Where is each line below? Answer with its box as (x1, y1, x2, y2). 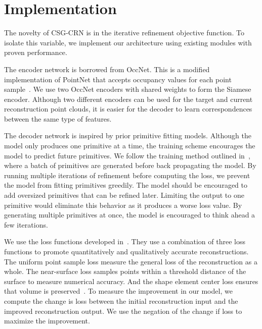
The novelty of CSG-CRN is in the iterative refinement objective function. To (4, 27, 244, 38)
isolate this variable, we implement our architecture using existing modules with (4, 37, 252, 47)
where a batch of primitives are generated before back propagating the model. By (4, 160, 256, 171)
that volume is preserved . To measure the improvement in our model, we (4, 286, 233, 296)
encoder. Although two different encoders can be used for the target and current (4, 93, 253, 104)
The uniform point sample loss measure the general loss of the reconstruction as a (4, 256, 257, 266)
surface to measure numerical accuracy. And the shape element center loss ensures (4, 276, 258, 286)
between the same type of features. (4, 113, 112, 124)
